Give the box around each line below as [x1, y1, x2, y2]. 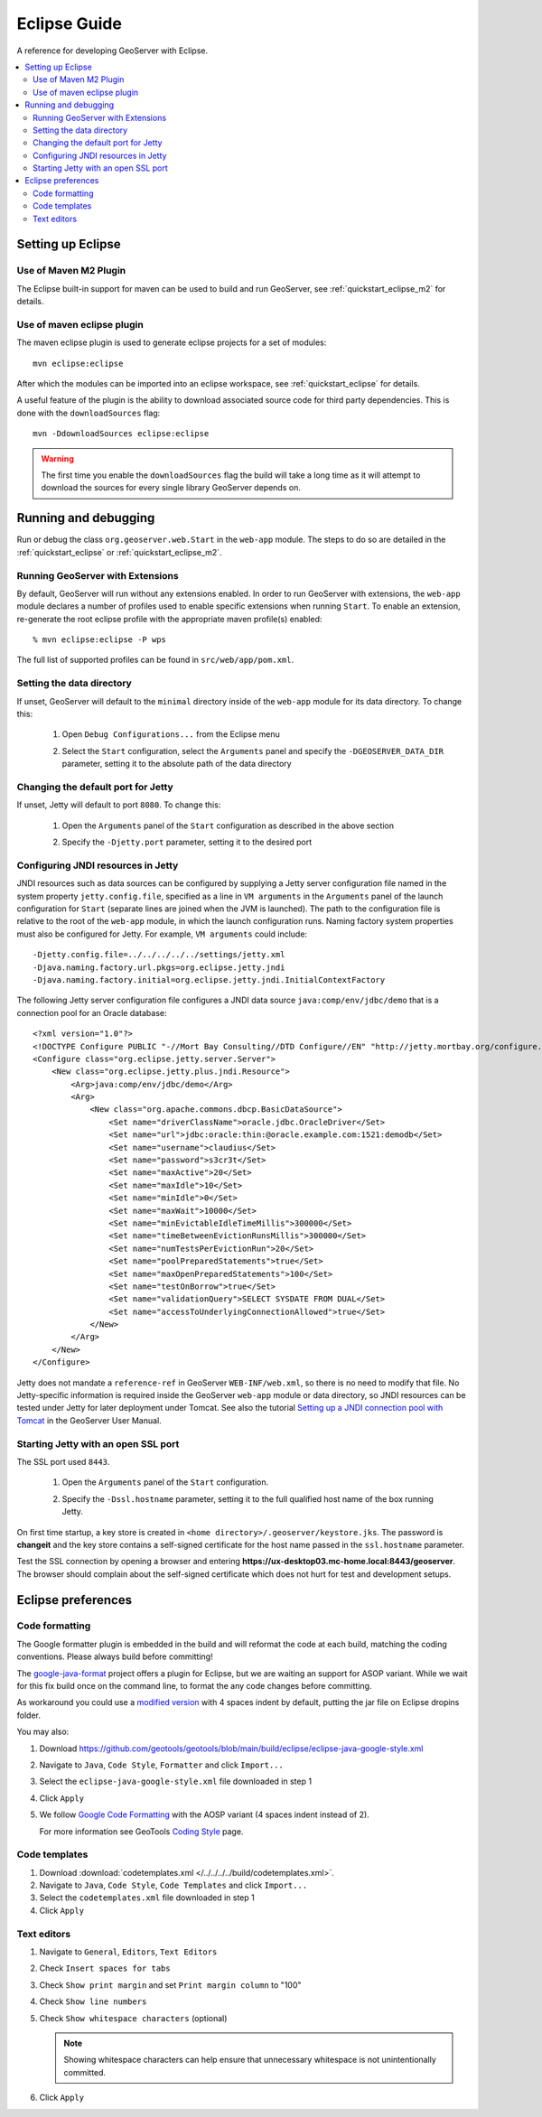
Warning [41, 452, 74, 464]
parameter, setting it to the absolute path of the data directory [61, 759, 293, 769]
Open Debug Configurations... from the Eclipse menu [61, 729, 280, 740]
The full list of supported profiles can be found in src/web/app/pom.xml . [16, 655, 294, 666]
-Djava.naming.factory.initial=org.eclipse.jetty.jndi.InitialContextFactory [33, 975, 386, 984]
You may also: [16, 1726, 70, 1738]
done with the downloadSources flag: [16, 407, 161, 418]
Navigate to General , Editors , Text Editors [39, 1946, 218, 1957]
